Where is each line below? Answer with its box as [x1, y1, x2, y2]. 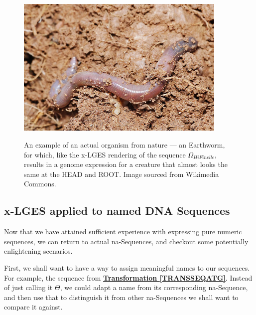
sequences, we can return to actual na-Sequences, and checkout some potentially [4, 236, 249, 246]
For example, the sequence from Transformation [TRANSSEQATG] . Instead [4, 272, 253, 283]
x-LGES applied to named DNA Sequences [4, 203, 230, 218]
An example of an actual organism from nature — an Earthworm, [24, 139, 225, 150]
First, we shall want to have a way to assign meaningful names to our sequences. [4, 262, 250, 273]
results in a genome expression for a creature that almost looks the [24, 159, 228, 169]
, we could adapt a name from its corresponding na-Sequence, [60, 282, 248, 293]
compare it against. [4, 302, 63, 312]
